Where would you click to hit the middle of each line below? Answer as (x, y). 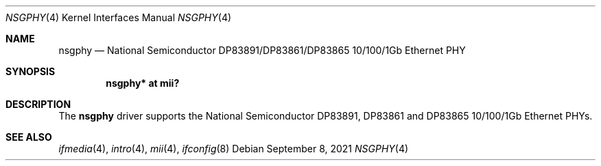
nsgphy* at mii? (143, 83)
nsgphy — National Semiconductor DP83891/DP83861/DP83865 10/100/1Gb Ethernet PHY (262, 50)
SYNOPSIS (31, 71)
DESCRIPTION (38, 104)
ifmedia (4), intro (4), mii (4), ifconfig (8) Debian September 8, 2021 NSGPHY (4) (234, 149)
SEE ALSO (29, 137)
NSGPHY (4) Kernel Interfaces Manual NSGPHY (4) (119, 17)
